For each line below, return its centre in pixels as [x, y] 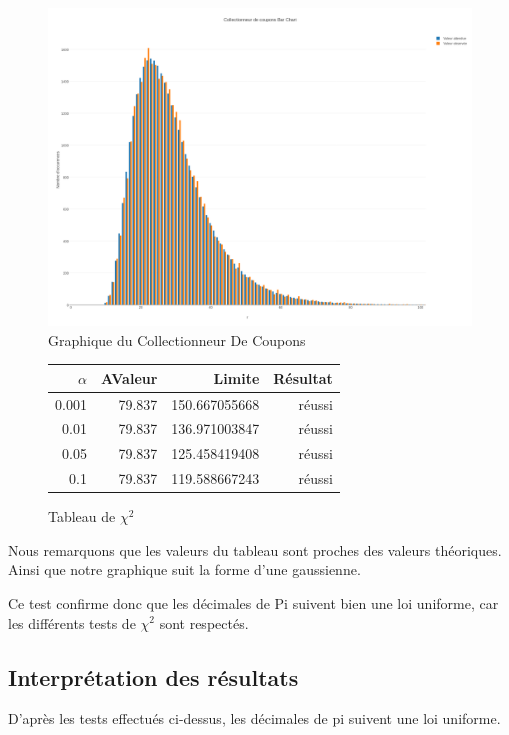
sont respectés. [204, 622]
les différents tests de [72, 622]
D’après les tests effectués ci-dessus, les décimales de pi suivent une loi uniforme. [254, 718]
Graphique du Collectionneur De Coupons [177, 339]
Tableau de [82, 516]
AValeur [129, 377]
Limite [236, 377]
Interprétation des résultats [153, 676]
